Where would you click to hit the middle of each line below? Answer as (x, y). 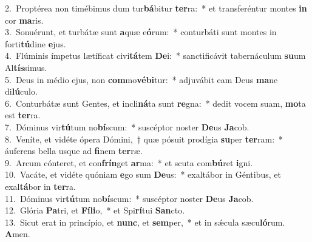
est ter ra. (23, 115)
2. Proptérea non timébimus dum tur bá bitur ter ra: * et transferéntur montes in (156, 8)
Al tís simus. (26, 67)
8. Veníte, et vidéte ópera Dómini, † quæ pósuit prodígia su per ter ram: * (144, 139)
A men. (18, 234)
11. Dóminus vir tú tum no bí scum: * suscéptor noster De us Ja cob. (129, 198)
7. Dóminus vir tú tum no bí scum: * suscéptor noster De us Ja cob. (127, 126)
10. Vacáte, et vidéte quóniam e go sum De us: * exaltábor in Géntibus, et (143, 174)
